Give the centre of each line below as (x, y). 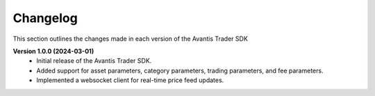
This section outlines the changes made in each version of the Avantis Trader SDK (130, 39)
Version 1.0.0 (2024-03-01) (53, 51)
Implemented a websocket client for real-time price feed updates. (130, 80)
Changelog (45, 18)
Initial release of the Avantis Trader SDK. (94, 61)
